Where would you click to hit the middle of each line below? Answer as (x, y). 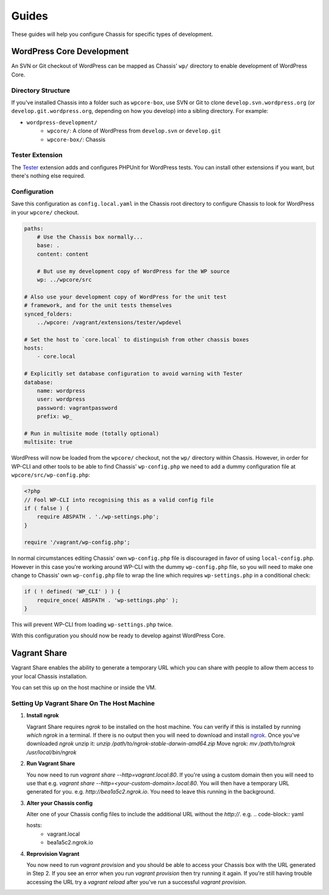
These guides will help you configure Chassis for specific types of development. (112, 34)
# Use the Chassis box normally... (90, 237)
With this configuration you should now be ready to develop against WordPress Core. (118, 636)
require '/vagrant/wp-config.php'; (77, 542)
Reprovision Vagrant (53, 853)
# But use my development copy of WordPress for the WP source (133, 271)
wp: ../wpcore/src (64, 280)
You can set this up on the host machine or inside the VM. (84, 687)
